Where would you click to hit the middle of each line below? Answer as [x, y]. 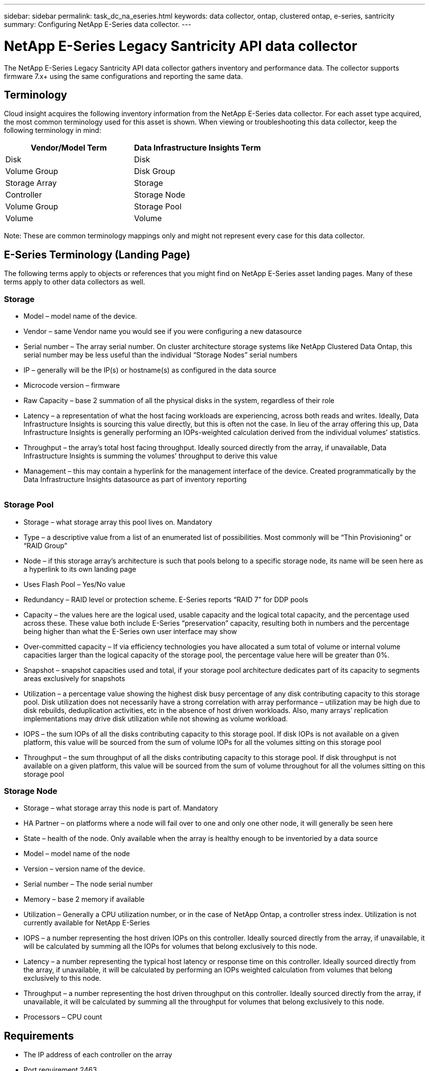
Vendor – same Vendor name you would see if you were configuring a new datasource [163, 331]
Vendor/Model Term [69, 148]
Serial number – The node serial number [88, 884]
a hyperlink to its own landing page [80, 569]
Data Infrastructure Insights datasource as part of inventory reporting [135, 479]
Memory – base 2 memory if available [84, 899]
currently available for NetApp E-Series [87, 923]
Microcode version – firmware [72, 385]
